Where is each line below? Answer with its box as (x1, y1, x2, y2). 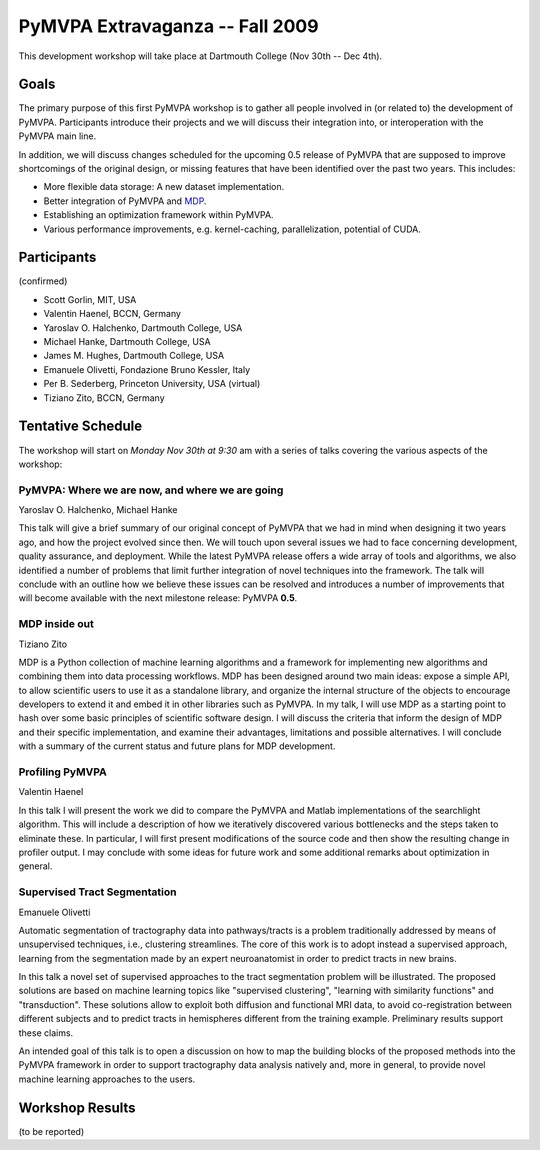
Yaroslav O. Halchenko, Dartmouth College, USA (43, 321, 243, 334)
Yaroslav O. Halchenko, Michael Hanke (18, 504, 178, 516)
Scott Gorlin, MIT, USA (43, 293, 137, 305)
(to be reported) (18, 1125, 85, 1137)
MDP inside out (18, 617, 94, 631)
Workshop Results (18, 1099, 136, 1116)
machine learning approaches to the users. (18, 1073, 196, 1085)
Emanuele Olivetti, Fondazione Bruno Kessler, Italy (43, 363, 251, 375)
